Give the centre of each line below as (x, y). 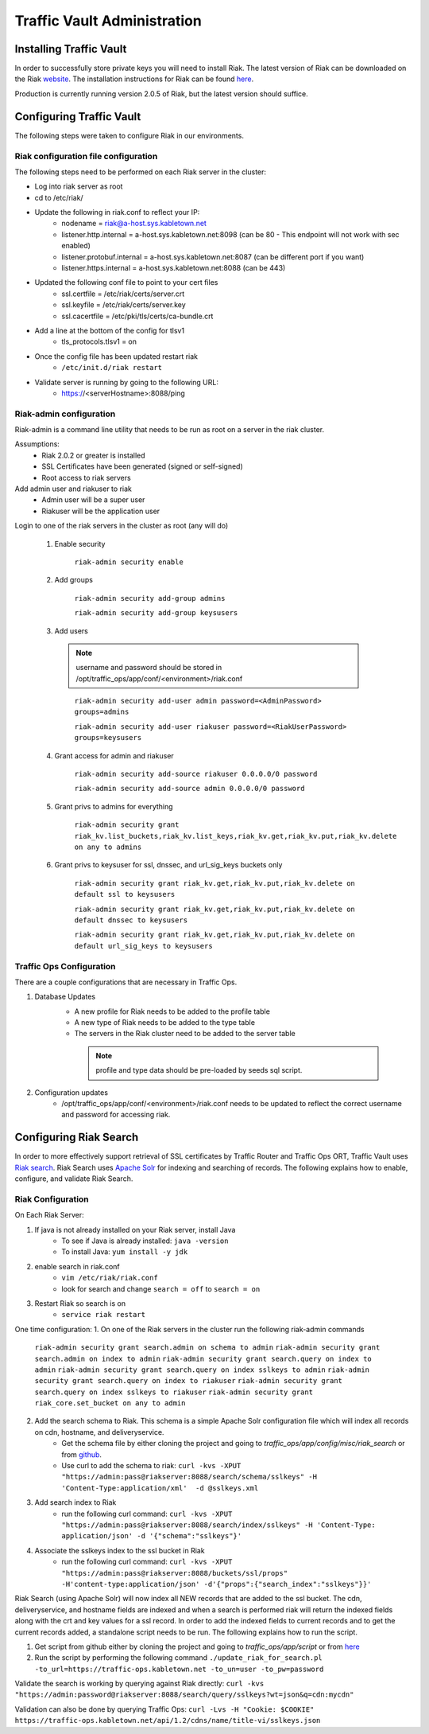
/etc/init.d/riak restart (112, 368)
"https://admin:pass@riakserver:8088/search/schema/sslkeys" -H (189, 1477)
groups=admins (102, 712)
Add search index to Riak (75, 1502)
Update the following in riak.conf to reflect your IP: (117, 212)
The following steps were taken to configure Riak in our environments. (129, 135)
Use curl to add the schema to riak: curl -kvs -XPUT (151, 1466)
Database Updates (65, 997)
